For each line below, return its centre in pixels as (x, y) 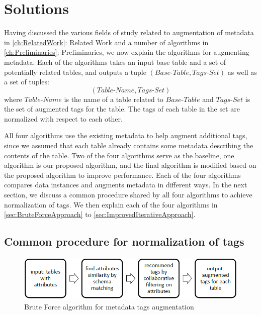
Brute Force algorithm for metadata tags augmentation (109, 306)
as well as (242, 72)
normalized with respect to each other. (63, 118)
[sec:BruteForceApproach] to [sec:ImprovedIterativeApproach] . (100, 214)
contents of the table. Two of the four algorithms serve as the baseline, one (119, 155)
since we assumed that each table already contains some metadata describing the (129, 145)
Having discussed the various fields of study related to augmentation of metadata (129, 32)
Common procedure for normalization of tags (124, 241)
